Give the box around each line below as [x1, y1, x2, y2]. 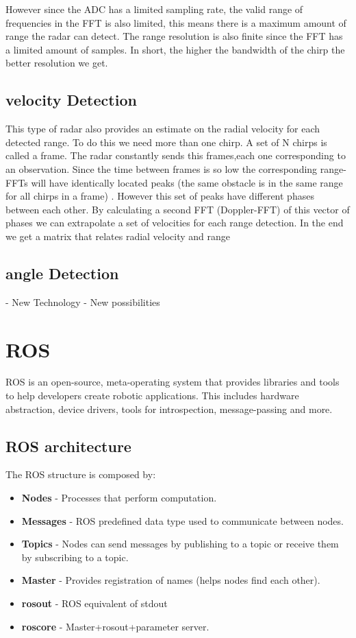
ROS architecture [5, 435, 131, 456]
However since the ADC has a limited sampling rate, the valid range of [5, 2, 303, 16]
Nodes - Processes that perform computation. [21, 491, 217, 505]
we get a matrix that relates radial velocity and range [5, 228, 231, 243]
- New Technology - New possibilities [5, 294, 160, 309]
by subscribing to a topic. [21, 550, 129, 564]
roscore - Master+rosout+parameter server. [21, 619, 209, 633]
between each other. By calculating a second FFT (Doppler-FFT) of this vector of [5, 202, 350, 216]
